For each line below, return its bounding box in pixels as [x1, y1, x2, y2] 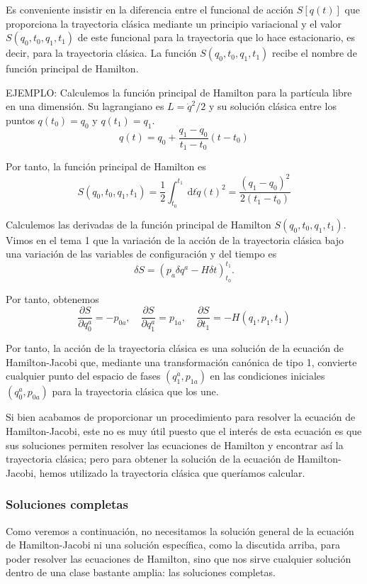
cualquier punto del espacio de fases [6, 368, 161, 383]
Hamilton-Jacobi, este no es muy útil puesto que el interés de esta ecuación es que [6, 423, 362, 438]
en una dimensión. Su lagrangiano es [6, 99, 164, 114]
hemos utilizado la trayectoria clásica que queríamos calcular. [39, 465, 305, 480]
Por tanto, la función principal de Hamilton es [6, 159, 206, 174]
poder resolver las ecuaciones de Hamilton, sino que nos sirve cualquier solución [6, 551, 351, 566]
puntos [6, 112, 35, 127]
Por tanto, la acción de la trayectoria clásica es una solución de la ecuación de [6, 341, 344, 356]
